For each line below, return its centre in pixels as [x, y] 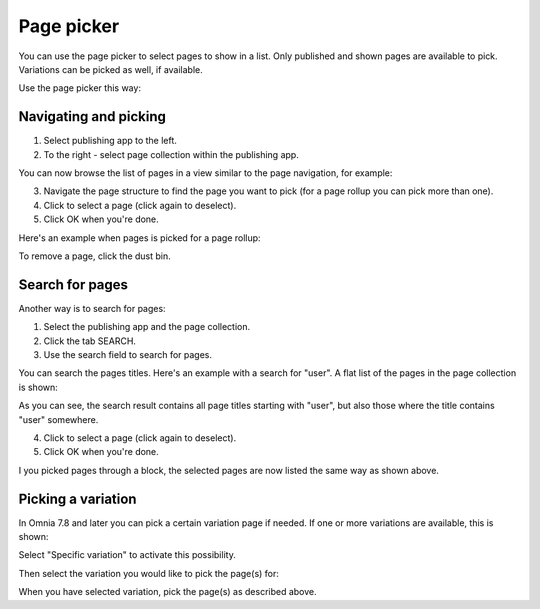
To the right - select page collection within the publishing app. [171, 154]
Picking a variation [77, 498]
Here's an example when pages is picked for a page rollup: [139, 237]
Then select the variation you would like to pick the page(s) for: [149, 573]
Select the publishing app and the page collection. [147, 327]
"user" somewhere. [58, 419]
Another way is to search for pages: [92, 308]
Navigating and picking [92, 116]
